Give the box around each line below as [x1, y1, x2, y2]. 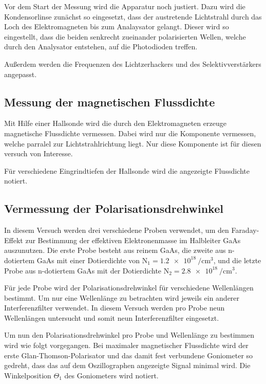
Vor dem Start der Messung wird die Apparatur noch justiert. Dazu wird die [4, 1, 245, 11]
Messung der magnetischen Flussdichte [4, 94, 215, 109]
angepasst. [4, 68, 37, 79]
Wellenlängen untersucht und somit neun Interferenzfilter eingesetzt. [4, 312, 219, 323]
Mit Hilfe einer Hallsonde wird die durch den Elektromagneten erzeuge [4, 118, 226, 129]
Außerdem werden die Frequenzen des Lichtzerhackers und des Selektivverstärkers [4, 58, 261, 69]
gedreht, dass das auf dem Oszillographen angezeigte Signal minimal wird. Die [4, 360, 251, 371]
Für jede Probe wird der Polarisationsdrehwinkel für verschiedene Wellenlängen [4, 282, 254, 293]
